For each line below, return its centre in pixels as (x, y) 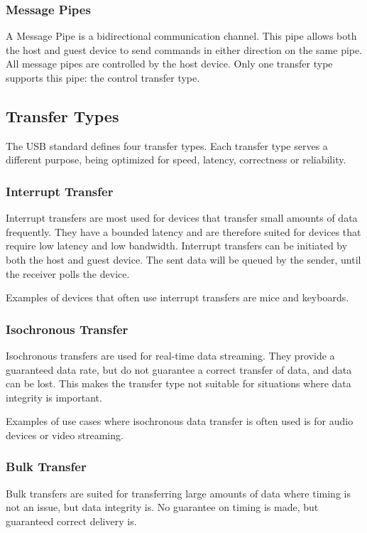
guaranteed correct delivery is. (71, 521)
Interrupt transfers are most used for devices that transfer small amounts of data (182, 218)
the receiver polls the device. (68, 273)
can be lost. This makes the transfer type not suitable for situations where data (179, 383)
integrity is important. (54, 397)
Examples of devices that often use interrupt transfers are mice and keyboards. (177, 297)
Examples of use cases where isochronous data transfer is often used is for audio (180, 421)
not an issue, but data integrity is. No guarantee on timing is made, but (162, 507)
